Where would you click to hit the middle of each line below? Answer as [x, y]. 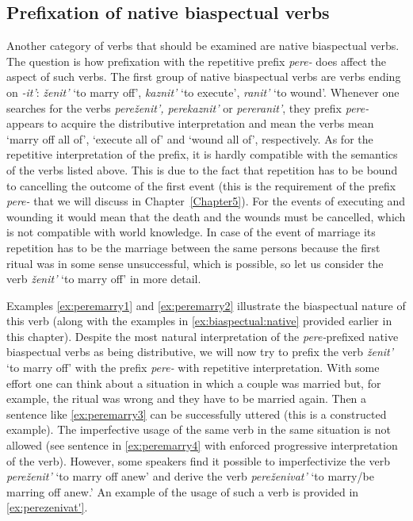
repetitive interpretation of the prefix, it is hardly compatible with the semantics [202, 154]
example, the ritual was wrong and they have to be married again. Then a [187, 398]
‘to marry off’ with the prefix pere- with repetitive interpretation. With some [193, 368]
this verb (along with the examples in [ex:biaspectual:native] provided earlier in [199, 321]
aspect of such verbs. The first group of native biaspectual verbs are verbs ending [204, 77]
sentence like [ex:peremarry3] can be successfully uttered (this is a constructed [197, 414]
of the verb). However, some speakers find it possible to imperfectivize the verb [198, 460]
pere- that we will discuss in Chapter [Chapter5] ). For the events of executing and [206, 201]
